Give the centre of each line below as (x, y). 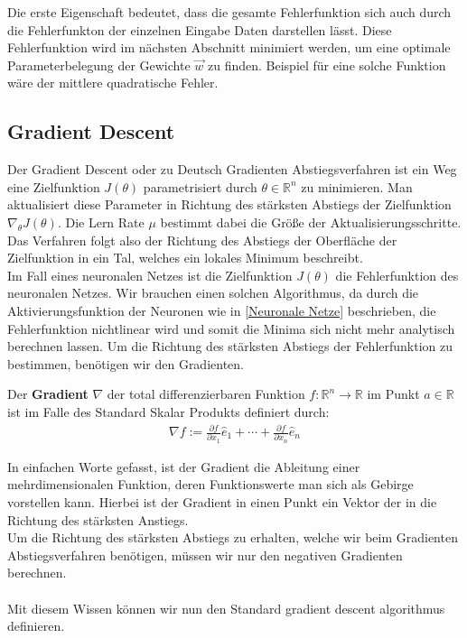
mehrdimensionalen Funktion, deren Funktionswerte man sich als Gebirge (210, 484)
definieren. (36, 626)
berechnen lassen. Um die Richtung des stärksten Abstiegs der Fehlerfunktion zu (230, 346)
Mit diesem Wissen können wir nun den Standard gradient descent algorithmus (226, 608)
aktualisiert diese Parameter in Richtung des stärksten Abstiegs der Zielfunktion (229, 204)
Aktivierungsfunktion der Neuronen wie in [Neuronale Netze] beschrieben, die (222, 310)
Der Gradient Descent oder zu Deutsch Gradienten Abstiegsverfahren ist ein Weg (232, 169)
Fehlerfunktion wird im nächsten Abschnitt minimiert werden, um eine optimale (229, 47)
